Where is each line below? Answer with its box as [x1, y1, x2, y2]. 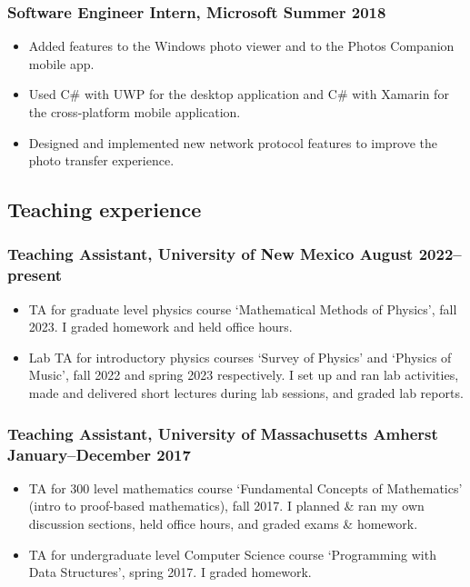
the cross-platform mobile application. [28, 103, 241, 121]
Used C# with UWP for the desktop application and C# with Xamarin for [28, 85, 449, 104]
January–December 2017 [7, 443, 191, 465]
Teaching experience [7, 195, 202, 224]
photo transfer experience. [28, 151, 175, 170]
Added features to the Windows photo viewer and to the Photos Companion [28, 36, 455, 55]
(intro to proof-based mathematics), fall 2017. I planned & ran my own [28, 496, 425, 515]
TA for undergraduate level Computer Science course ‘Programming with [28, 544, 436, 563]
